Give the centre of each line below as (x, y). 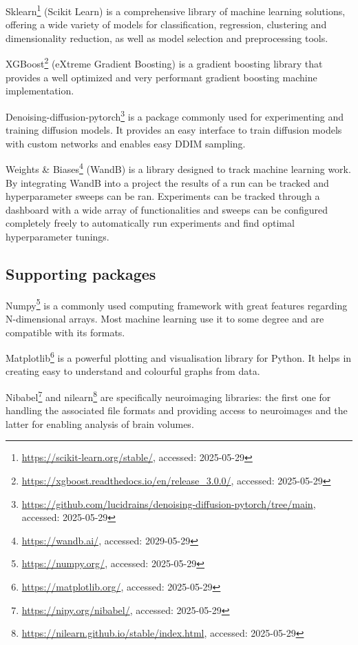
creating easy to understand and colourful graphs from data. (133, 371)
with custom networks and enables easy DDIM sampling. (126, 143)
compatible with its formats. (65, 332)
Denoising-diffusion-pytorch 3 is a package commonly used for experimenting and (175, 115)
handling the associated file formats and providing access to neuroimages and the (177, 410)
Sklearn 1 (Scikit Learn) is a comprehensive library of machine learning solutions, (176, 10)
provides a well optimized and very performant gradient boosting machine (161, 77)
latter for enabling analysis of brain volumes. (100, 423)
